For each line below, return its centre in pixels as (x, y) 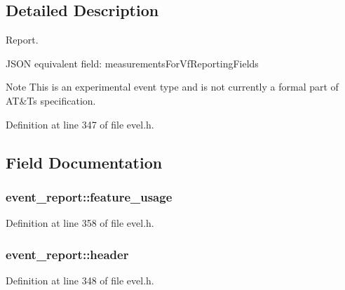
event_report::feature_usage (89, 196)
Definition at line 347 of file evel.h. (80, 124)
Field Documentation (84, 162)
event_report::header (67, 254)
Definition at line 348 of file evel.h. (80, 280)
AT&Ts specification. (51, 100)
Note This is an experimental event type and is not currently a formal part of (172, 87)
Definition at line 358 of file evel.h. (80, 223)
